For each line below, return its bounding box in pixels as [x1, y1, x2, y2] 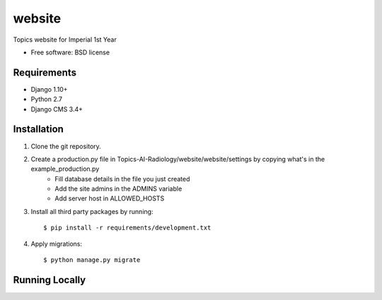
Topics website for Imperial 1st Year [13, 35, 117, 44]
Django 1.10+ [30, 85, 68, 93]
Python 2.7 [30, 95, 63, 104]
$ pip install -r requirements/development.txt [43, 224, 212, 232]
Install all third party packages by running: [30, 207, 154, 215]
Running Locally [13, 274, 86, 286]
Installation [13, 124, 64, 136]
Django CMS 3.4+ [30, 104, 83, 113]
